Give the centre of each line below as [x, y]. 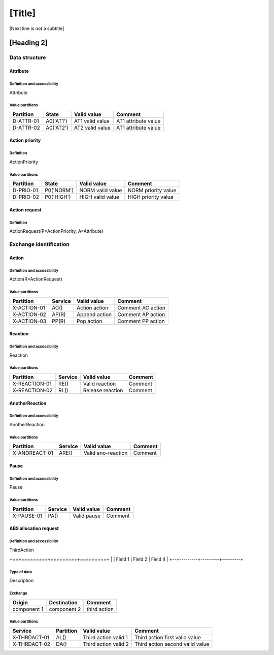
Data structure [28, 57]
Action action [92, 307]
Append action [94, 314]
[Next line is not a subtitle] [37, 28]
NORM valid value [101, 191]
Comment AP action [141, 314]
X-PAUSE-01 [27, 516]
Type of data [21, 572]
